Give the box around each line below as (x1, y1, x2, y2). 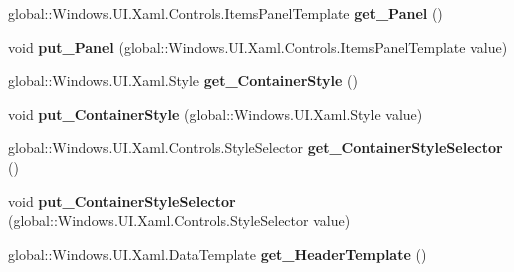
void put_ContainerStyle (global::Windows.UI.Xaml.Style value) (8, 103, 423, 124)
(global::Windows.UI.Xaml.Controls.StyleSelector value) (8, 210, 351, 231)
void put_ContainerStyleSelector (8, 190, 236, 211)
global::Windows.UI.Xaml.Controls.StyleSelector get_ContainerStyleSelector (8, 137, 503, 158)
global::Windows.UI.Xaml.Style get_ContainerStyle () (8, 70, 358, 91)
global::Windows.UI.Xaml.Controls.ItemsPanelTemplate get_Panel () (8, 3, 443, 23)
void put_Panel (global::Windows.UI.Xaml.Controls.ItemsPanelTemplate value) (8, 36, 508, 57)
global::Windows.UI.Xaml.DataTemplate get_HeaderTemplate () (8, 243, 427, 264)
